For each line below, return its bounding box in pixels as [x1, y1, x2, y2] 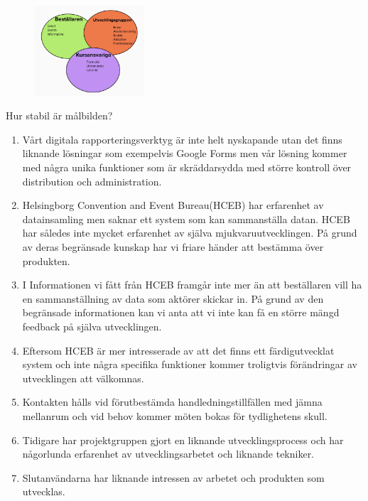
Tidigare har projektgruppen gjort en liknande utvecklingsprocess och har [22, 432, 344, 447]
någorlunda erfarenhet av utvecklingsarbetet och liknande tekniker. [22, 446, 315, 461]
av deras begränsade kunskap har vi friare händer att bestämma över [22, 239, 324, 254]
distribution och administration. [22, 173, 162, 188]
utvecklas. [22, 484, 65, 499]
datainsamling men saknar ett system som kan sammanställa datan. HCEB [22, 211, 350, 226]
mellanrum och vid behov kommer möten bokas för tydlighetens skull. [22, 408, 328, 423]
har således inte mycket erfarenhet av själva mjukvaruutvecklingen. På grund [22, 225, 357, 240]
